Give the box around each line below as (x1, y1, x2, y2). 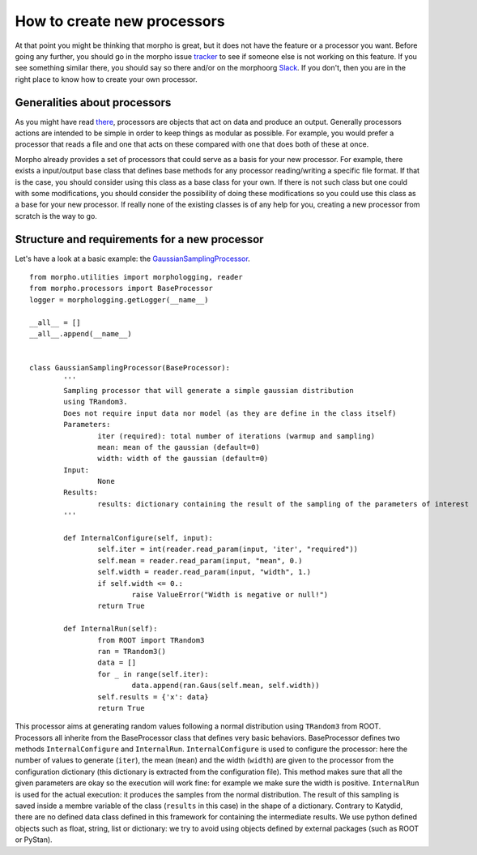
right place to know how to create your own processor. (15, 74, 198, 84)
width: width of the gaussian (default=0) (97, 454, 269, 464)
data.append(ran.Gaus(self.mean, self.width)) (131, 681, 320, 690)
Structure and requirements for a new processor (15, 232, 264, 246)
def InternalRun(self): (63, 624, 158, 634)
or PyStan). (15, 835, 53, 844)
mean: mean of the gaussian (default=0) (97, 442, 261, 451)
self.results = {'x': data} (97, 692, 210, 701)
